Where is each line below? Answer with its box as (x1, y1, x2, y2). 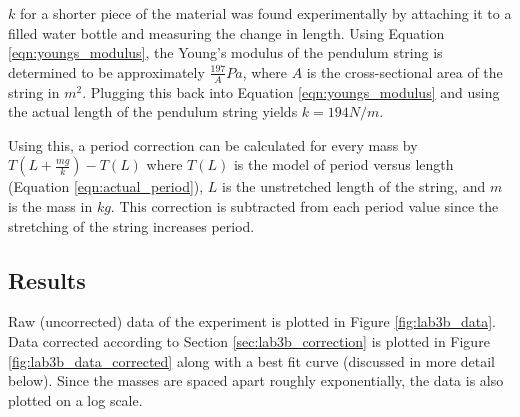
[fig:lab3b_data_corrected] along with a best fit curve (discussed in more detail (8, 350, 495, 371)
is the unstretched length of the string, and (222, 176, 486, 197)
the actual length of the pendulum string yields (8, 101, 298, 122)
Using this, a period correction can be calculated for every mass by (8, 134, 418, 155)
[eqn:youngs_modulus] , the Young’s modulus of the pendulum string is (8, 42, 443, 63)
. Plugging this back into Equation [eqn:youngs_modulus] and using (82, 81, 500, 102)
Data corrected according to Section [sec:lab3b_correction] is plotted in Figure (8, 330, 490, 351)
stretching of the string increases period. (8, 215, 255, 236)
